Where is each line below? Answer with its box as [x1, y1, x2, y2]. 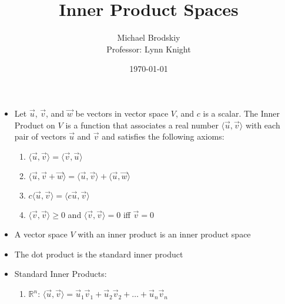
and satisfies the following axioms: [102, 130, 224, 143]
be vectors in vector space [75, 107, 169, 119]
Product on [14, 118, 55, 131]
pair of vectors [14, 130, 66, 143]
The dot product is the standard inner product [14, 247, 183, 260]
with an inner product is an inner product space [78, 228, 251, 240]
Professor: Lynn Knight [106, 42, 191, 55]
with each [245, 118, 280, 131]
